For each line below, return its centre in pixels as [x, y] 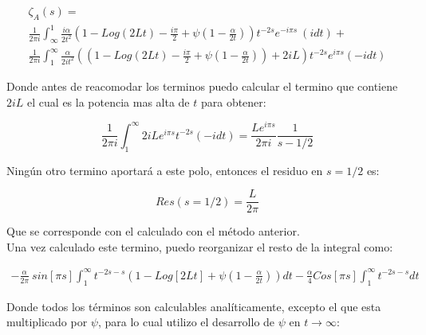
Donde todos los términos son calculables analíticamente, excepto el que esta [194, 306]
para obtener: [233, 101]
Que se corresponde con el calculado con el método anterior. [153, 231]
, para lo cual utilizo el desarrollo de [186, 322]
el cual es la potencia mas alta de [108, 101]
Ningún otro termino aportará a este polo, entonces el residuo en [165, 170]
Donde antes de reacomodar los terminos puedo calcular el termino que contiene [202, 86]
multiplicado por [47, 322]
